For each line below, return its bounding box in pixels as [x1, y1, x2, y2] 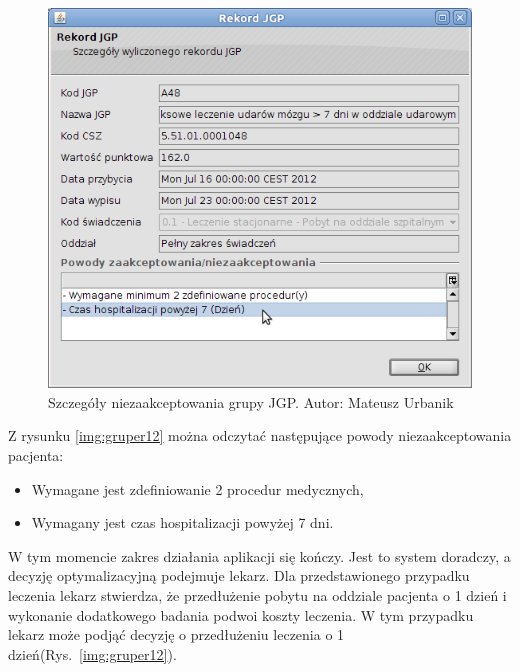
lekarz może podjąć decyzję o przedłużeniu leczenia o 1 [8, 624, 345, 645]
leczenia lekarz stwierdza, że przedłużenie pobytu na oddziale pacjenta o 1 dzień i [8, 584, 507, 605]
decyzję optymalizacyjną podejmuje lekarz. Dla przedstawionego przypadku [8, 565, 470, 586]
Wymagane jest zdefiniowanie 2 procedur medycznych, [31, 478, 364, 499]
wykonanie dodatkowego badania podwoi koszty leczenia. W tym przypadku [8, 604, 474, 625]
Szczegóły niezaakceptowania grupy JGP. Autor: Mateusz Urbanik [48, 391, 454, 412]
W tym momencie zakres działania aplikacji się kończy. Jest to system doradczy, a [8, 545, 511, 566]
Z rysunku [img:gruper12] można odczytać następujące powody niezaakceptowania [8, 425, 512, 446]
